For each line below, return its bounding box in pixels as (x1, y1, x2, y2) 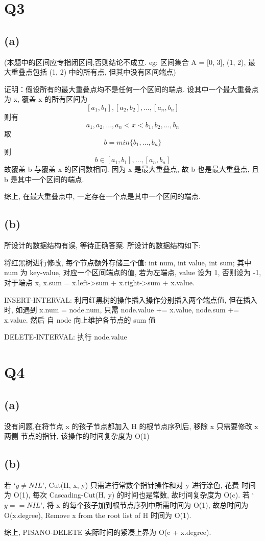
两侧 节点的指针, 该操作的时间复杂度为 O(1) (4, 431, 150, 441)
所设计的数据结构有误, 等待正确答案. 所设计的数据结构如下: (4, 240, 201, 251)
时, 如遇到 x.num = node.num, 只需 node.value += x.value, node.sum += (4, 304, 239, 315)
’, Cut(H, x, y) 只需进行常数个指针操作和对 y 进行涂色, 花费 (42, 479, 239, 490)
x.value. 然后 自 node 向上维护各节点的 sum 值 (4, 314, 156, 325)
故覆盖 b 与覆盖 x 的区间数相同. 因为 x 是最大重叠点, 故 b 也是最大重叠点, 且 (4, 164, 259, 174)
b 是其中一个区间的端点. (4, 173, 84, 184)
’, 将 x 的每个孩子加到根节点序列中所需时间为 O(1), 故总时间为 (40, 500, 249, 510)
